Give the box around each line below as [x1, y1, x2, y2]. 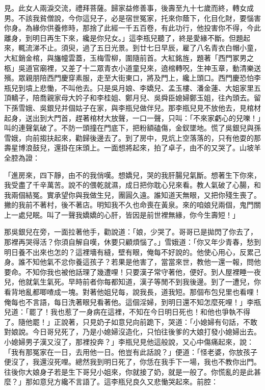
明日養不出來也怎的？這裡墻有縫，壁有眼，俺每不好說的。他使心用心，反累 [4, 246, 254, 257]
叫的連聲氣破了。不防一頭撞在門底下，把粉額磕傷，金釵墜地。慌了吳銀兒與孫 [4, 122, 261, 133]
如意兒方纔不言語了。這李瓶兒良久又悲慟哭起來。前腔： [32, 376, 218, 387]
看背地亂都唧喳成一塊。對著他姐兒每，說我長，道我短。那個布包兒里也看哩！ [4, 287, 261, 297]
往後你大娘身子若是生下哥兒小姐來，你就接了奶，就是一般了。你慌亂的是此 [4, 366, 254, 377]
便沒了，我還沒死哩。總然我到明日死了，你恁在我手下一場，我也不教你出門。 [4, 356, 261, 367]
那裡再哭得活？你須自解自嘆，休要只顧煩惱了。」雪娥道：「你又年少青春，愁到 [4, 237, 261, 247]
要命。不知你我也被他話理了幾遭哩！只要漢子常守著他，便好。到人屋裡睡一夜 [4, 266, 261, 277]
